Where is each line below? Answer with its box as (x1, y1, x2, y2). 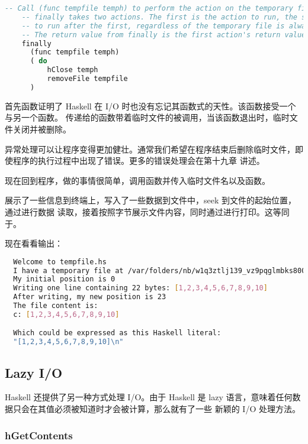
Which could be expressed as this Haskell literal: (13, 329, 222, 338)
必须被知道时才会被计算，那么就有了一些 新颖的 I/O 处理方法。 (54, 403, 300, 415)
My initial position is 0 (13, 275, 115, 284)
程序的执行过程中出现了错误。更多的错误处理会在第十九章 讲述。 (12, 154, 265, 167)
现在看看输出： (5, 237, 63, 249)
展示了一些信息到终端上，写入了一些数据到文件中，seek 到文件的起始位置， (5, 194, 296, 206)
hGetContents (5, 427, 73, 442)
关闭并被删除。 (12, 122, 71, 135)
